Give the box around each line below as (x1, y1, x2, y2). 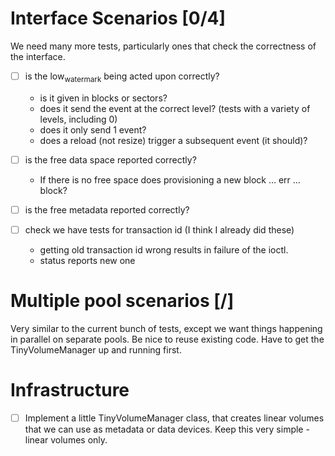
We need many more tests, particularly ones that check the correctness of (10, 40, 317, 52)
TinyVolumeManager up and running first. (10, 343, 182, 356)
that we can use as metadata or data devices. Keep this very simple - (24, 423, 310, 435)
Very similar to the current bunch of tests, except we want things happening (10, 322, 323, 334)
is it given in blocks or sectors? (39, 92, 168, 104)
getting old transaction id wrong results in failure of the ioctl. (39, 243, 289, 256)
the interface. (10, 50, 66, 62)
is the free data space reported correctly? (24, 153, 197, 166)
